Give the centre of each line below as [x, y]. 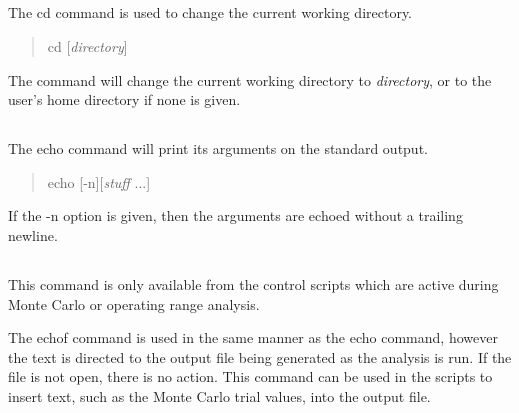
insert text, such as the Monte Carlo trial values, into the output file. [219, 395]
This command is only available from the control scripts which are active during [253, 283]
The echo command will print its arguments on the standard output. [218, 148]
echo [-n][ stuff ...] [99, 181]
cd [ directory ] [87, 45]
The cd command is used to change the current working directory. [210, 12]
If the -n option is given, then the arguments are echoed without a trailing [235, 215]
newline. [33, 234]
